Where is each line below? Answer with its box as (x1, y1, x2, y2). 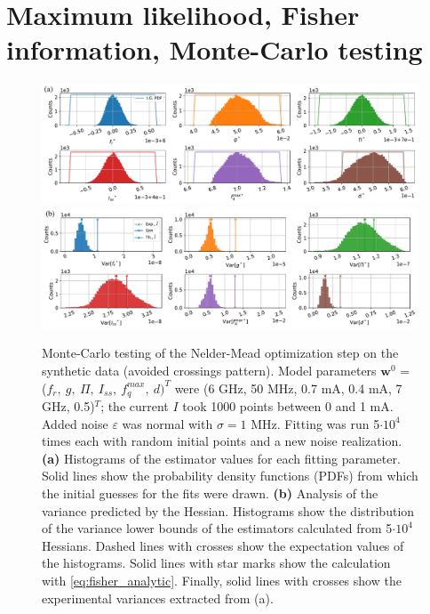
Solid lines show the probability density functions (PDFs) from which (42, 466, 418, 485)
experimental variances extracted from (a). (42, 588, 274, 607)
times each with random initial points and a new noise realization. (42, 432, 402, 450)
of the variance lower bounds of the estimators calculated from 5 (42, 519, 393, 537)
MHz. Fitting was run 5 (251, 414, 380, 432)
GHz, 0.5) (42, 397, 95, 416)
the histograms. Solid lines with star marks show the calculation (42, 553, 391, 572)
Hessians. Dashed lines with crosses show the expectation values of (42, 536, 404, 554)
